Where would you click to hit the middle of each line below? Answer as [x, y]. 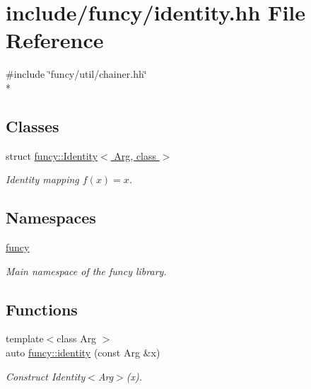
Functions [42, 309]
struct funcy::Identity [52, 155]
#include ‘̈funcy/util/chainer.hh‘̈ [76, 74]
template [25, 338]
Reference [55, 40]
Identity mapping [42, 179]
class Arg [77, 338]
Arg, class [135, 155]
